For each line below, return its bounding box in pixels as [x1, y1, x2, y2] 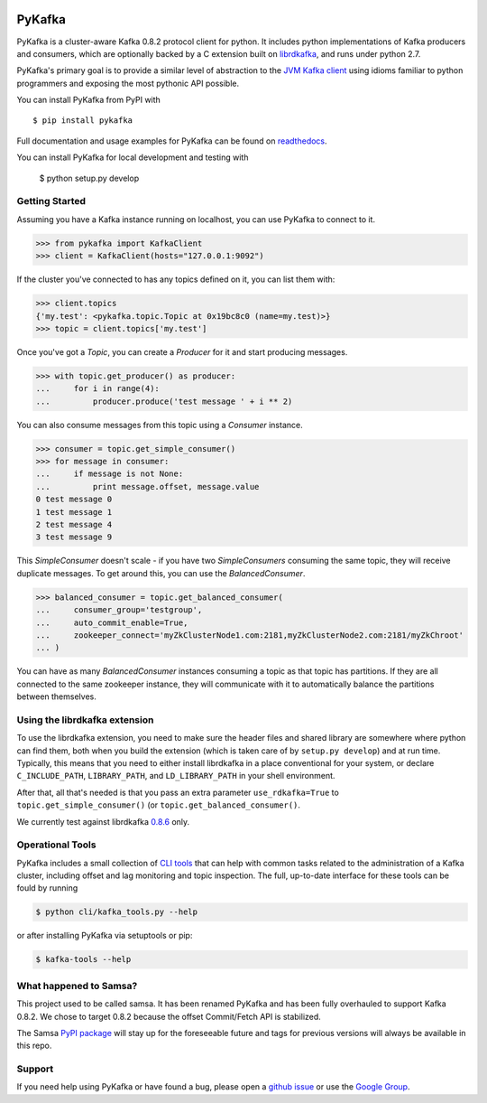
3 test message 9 [35, 532, 113, 542]
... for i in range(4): [35, 384, 160, 394]
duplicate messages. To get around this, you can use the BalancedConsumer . [16, 567, 306, 578]
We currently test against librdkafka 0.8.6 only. [16, 816, 190, 827]
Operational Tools [16, 838, 96, 851]
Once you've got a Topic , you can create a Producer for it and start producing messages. [16, 346, 348, 357]
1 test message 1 [35, 507, 113, 517]
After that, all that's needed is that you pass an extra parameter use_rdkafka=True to [16, 787, 340, 798]
